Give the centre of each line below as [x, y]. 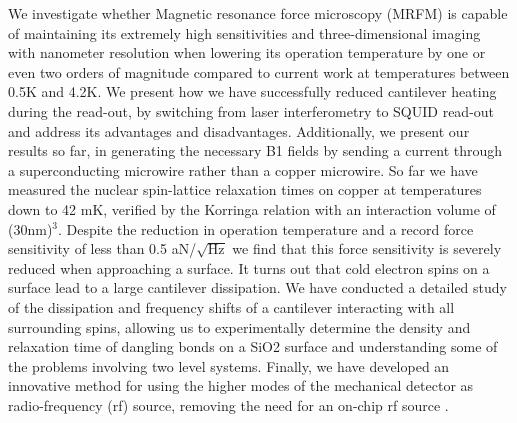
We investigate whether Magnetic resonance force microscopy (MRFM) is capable [258, 13]
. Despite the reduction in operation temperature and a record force [266, 228]
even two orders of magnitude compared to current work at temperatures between [259, 71]
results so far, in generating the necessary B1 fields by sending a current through [255, 150]
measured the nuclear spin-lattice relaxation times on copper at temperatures [245, 189]
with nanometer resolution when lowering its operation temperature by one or [247, 52]
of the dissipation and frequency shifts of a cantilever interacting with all [231, 306]
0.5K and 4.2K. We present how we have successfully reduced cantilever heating [252, 91]
